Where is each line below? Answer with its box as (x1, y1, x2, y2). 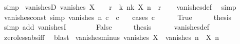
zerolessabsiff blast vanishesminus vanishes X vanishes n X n (4, 31, 219, 42)
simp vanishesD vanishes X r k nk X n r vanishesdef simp (4, 2, 236, 12)
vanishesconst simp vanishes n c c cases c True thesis (4, 11, 232, 22)
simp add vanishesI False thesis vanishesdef (4, 21, 209, 32)
